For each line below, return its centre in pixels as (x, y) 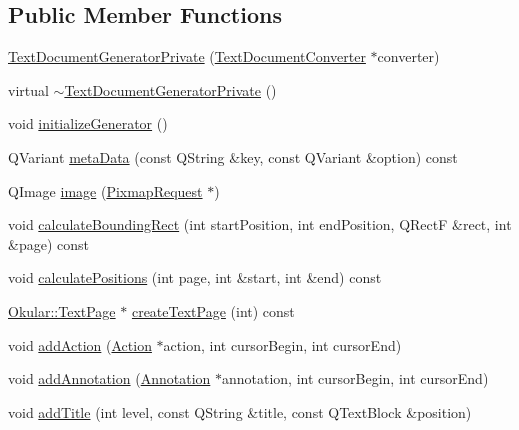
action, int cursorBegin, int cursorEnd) (282, 344)
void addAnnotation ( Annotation (109, 378)
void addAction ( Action (80, 344)
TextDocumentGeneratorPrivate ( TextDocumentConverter (187, 56)
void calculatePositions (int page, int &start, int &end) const (195, 277)
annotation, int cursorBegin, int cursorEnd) (355, 378)
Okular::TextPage (62, 310)
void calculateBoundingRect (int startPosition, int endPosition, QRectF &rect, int (260, 224)
